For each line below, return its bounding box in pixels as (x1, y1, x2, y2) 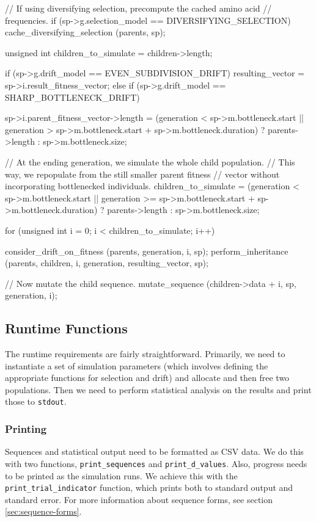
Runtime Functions (5, 319, 128, 338)
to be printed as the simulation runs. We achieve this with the (5, 469, 238, 482)
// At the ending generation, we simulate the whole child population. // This (5, 155, 295, 168)
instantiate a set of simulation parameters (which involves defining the (5, 359, 268, 372)
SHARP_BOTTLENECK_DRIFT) (5, 90, 140, 103)
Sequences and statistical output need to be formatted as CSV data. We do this (5, 445, 304, 458)
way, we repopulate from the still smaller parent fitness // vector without (5, 167, 280, 180)
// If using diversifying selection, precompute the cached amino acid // (5, 2, 272, 14)
